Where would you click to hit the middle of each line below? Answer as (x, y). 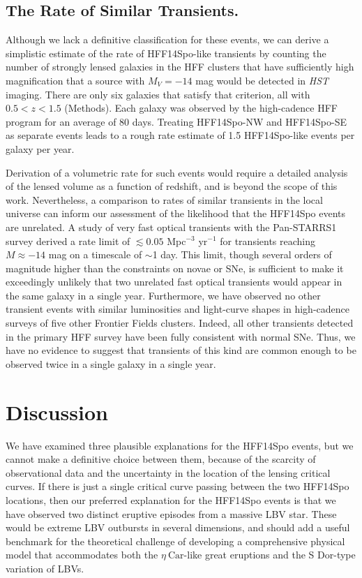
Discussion (57, 412)
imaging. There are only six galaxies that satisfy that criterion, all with (158, 94)
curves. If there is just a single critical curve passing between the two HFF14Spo (178, 486)
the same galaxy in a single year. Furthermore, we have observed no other (163, 295)
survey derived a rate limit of (68, 240)
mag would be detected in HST (262, 80)
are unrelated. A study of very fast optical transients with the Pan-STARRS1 (171, 227)
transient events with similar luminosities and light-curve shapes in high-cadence (178, 309)
